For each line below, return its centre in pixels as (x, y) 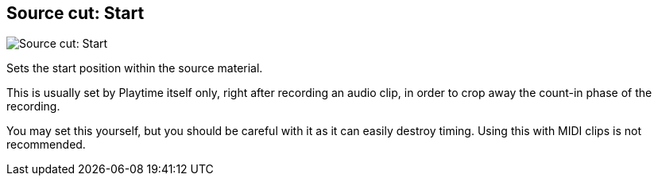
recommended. (46, 145)
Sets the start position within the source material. (135, 68)
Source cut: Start (75, 13)
